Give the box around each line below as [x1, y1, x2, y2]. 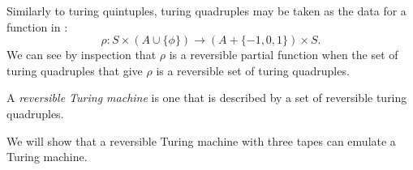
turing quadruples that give [6, 62, 143, 79]
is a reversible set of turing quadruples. [156, 62, 350, 79]
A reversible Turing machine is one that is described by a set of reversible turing [6, 89, 407, 106]
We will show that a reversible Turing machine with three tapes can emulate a [6, 132, 396, 149]
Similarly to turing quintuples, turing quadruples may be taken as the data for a [6, 2, 407, 19]
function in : [6, 18, 68, 35]
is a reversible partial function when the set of [169, 46, 398, 63]
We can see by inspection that [6, 46, 157, 63]
